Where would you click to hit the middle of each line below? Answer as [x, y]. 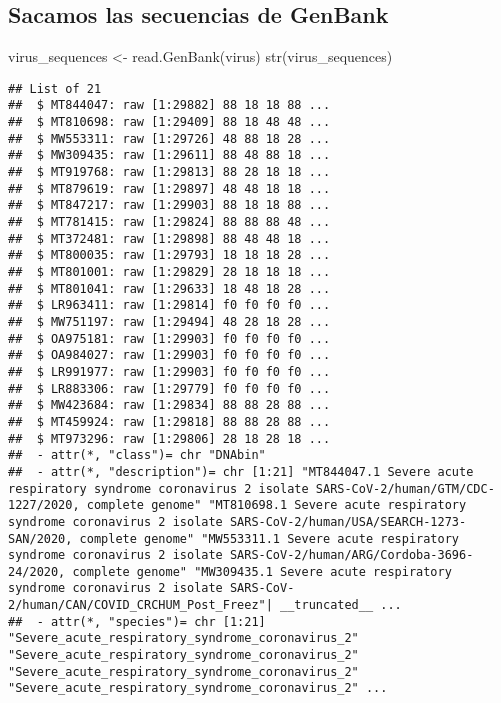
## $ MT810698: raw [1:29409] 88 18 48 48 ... [169, 122]
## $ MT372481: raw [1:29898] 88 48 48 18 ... [169, 238]
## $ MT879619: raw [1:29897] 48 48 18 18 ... [169, 188]
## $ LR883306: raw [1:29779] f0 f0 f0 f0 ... [169, 388]
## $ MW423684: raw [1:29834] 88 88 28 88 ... [169, 405]
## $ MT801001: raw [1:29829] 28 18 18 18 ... [169, 272]
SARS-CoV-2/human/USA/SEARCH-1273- [348, 521]
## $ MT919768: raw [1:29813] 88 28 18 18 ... [169, 172]
